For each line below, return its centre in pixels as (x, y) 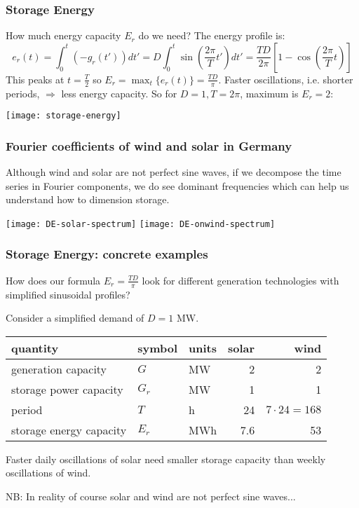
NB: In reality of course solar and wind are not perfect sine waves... (151, 496)
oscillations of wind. (48, 473)
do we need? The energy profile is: (212, 35)
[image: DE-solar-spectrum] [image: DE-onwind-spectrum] (141, 224)
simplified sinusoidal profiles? (68, 294)
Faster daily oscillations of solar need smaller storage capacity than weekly (166, 459)
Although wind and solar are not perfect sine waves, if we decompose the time (174, 172)
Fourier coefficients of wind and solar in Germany (149, 145)
